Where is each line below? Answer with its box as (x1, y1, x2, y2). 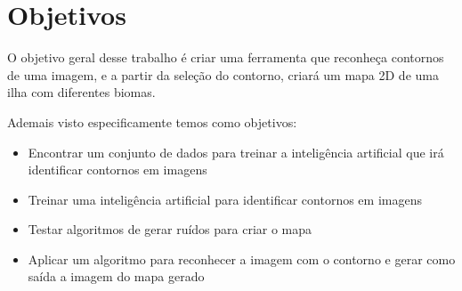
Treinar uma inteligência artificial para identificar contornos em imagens (28, 190, 422, 208)
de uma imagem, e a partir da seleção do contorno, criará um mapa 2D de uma (7, 65, 439, 84)
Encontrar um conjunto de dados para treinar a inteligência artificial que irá (28, 142, 444, 161)
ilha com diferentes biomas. (7, 83, 156, 101)
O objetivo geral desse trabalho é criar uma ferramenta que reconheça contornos (7, 48, 444, 67)
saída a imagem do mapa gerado (28, 267, 205, 286)
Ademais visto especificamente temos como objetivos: (7, 112, 297, 131)
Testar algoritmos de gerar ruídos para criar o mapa (28, 220, 312, 238)
